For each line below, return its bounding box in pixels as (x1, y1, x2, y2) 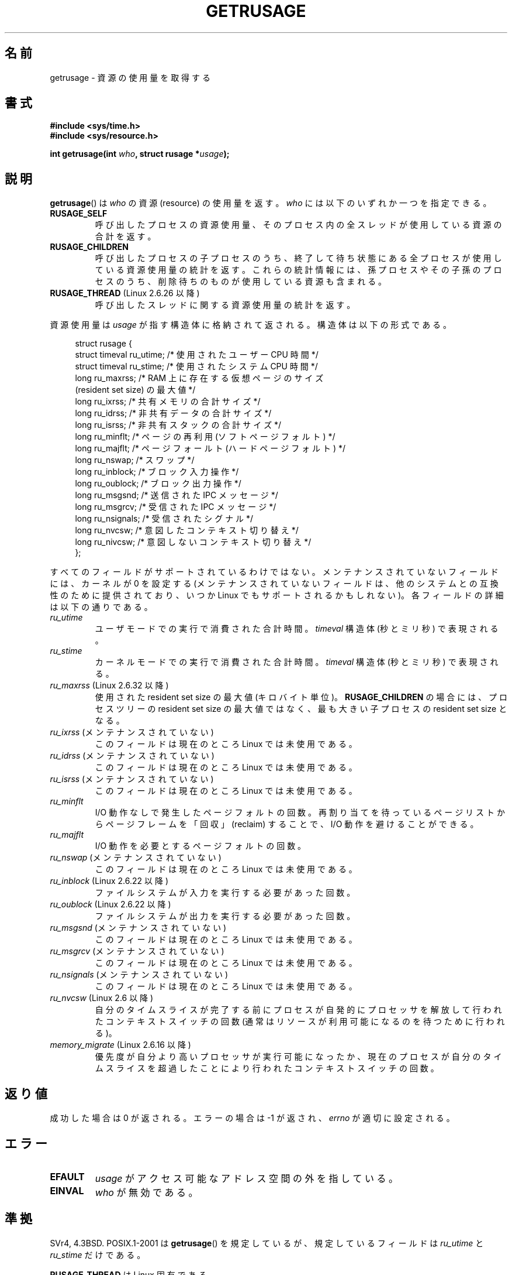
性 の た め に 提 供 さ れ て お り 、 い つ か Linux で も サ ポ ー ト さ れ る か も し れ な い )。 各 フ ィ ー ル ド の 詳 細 (50, 590, 504, 601)
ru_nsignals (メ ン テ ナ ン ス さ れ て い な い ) (50, 969, 229, 980)
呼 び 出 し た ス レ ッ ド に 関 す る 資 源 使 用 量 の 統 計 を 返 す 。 (95, 300, 355, 310)
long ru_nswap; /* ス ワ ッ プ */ (75, 455, 195, 465)
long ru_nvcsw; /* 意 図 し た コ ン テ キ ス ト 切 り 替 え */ (75, 525, 299, 536)
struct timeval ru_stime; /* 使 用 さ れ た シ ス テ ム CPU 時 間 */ (75, 361, 318, 372)
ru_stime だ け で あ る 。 (50, 1249, 146, 1260)
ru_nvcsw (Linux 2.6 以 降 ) (50, 993, 154, 1003)
